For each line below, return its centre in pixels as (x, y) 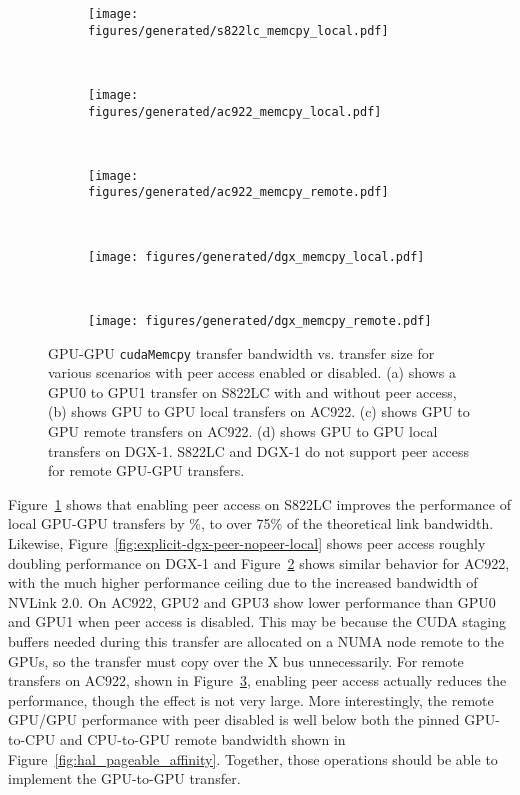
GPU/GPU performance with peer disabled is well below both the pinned (234, 719)
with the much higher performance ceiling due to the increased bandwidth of (243, 582)
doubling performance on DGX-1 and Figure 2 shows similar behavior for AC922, (259, 562)
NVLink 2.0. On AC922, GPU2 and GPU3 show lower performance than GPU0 (252, 601)
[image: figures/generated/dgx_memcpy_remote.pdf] (260, 320)
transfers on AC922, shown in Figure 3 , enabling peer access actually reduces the (257, 680)
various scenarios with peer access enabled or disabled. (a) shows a (252, 372)
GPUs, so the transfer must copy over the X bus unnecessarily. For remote (236, 660)
